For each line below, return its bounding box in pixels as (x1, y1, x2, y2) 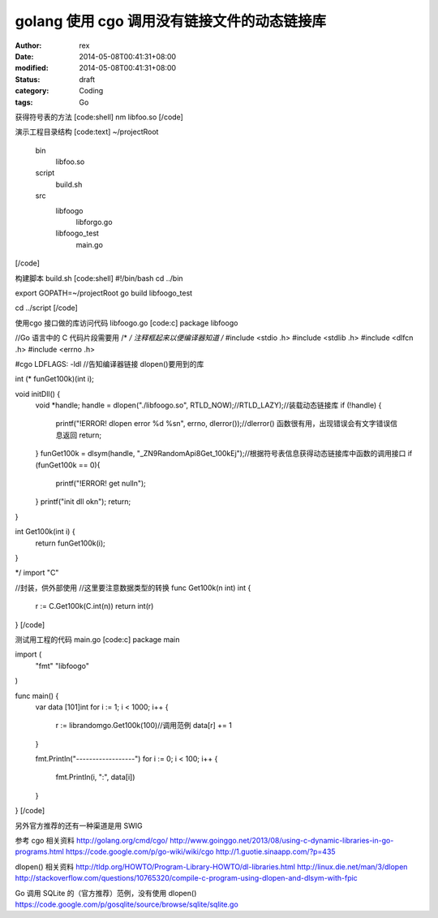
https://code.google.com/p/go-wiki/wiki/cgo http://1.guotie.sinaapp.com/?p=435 (65, 847, 336, 856)
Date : (15, 51, 34, 61)
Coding (79, 86, 104, 96)
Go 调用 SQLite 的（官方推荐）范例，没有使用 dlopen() (15, 888, 197, 898)
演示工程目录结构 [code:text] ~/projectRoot (15, 127, 159, 137)
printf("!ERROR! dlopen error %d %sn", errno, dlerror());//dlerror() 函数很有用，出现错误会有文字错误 (55, 419, 391, 429)
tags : (15, 97, 33, 107)
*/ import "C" (15, 568, 59, 578)
